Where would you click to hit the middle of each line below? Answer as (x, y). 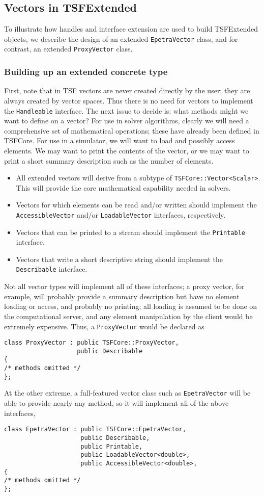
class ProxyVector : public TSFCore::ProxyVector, (92, 343)
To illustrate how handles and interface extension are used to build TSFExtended (131, 29)
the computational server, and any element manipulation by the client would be (128, 316)
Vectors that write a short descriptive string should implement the (119, 259)
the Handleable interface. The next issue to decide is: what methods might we (126, 110)
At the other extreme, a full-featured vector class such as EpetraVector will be (127, 393)
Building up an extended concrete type (86, 72)
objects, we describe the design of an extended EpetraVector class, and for (121, 38)
